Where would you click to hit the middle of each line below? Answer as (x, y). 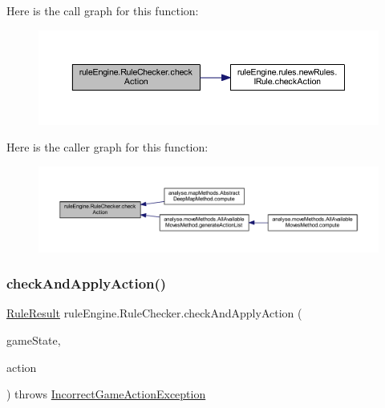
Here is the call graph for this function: (103, 10)
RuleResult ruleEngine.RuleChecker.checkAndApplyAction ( (154, 313)
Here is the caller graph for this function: (107, 147)
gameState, (34, 339)
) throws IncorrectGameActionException (106, 394)
